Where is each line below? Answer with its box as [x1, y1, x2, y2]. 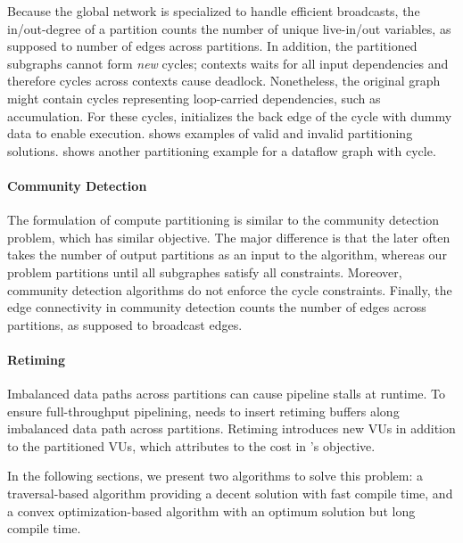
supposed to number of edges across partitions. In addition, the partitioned [7, 37, 418, 55]
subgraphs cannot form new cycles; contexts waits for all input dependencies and [7, 53, 449, 72]
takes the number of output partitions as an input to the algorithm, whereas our [7, 245, 447, 264]
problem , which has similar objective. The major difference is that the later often [7, 227, 451, 246]
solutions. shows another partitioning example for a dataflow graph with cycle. [7, 141, 436, 160]
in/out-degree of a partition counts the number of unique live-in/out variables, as [7, 19, 451, 37]
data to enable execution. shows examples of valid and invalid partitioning [7, 124, 413, 143]
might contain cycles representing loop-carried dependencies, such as [7, 88, 381, 107]
